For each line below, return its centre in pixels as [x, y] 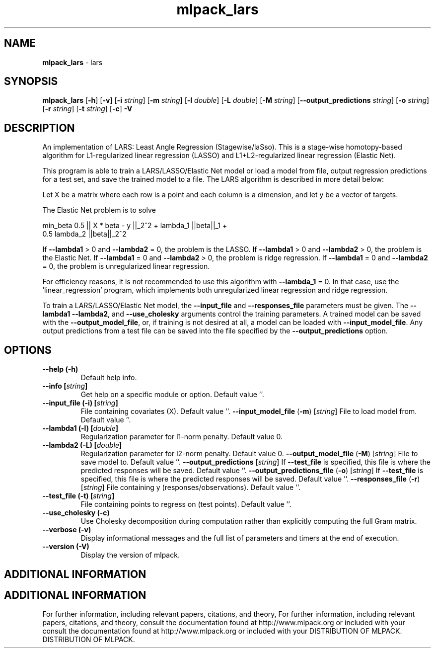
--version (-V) [66, 547]
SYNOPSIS [31, 81]
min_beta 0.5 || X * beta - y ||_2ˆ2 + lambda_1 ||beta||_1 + [135, 226]
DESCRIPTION [39, 128]
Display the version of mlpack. [130, 555]
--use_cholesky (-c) [76, 513]
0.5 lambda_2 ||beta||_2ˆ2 [84, 234]
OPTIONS [28, 350]
